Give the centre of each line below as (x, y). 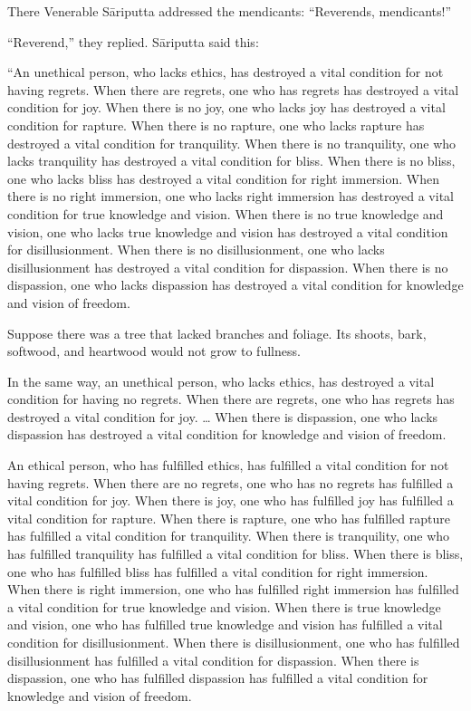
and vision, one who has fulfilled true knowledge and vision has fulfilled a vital (225, 625)
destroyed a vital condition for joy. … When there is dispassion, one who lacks (223, 416)
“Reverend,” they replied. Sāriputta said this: (133, 41)
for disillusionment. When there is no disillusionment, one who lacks (196, 250)
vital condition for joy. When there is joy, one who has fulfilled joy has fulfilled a (231, 500)
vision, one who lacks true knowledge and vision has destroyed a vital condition (228, 231)
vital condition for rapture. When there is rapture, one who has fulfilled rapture (229, 518)
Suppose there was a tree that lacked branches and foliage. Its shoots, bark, (217, 333)
